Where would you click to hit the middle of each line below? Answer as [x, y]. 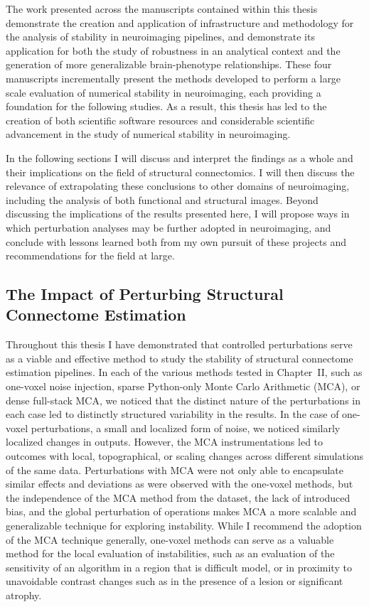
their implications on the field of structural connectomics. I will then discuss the [180, 172]
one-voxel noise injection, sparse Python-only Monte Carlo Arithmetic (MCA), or [183, 386]
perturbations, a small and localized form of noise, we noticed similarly [186, 428]
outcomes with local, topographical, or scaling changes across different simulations [185, 456]
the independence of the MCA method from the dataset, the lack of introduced [178, 497]
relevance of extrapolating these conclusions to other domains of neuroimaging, [178, 186]
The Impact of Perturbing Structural [145, 294]
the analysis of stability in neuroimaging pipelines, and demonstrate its [160, 37]
